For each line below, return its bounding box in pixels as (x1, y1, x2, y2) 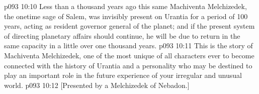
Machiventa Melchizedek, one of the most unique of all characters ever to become (4, 50, 254, 60)
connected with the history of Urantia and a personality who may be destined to (4, 60, 252, 70)
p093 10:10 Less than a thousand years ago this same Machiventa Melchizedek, (4, 1, 247, 11)
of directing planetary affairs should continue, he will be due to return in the (4, 30, 240, 41)
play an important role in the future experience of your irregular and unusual (4, 70, 242, 80)
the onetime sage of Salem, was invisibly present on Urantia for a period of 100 (4, 11, 248, 21)
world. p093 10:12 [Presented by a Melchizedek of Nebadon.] (4, 79, 190, 90)
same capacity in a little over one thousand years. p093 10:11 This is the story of (4, 40, 253, 51)
